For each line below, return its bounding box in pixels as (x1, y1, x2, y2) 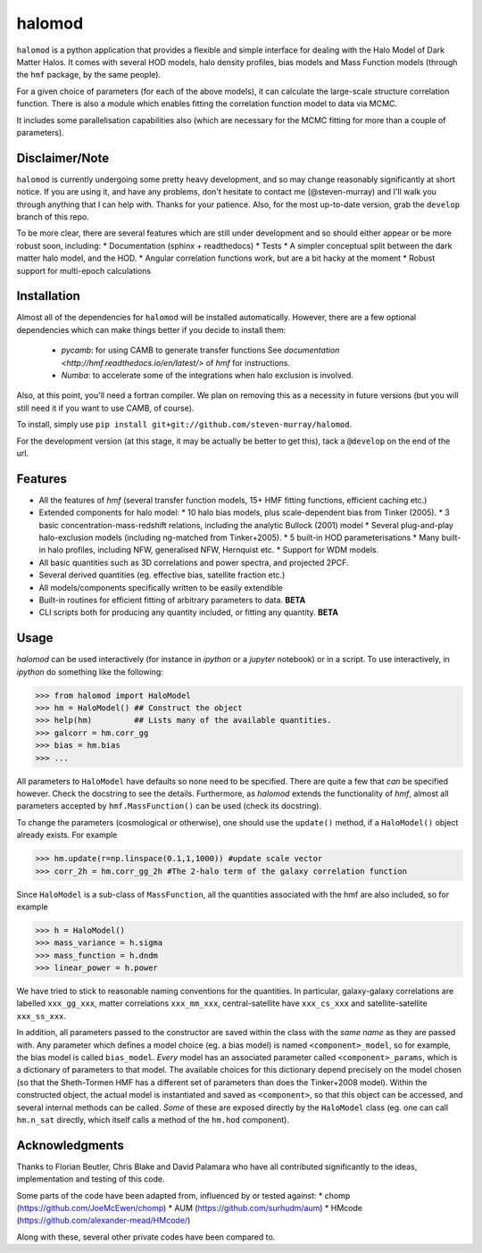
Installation (16, 288, 80, 303)
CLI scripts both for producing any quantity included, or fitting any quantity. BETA (38, 607, 339, 618)
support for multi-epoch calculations (16, 265, 152, 276)
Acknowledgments (16, 1138, 125, 1153)
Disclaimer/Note (16, 150, 110, 165)
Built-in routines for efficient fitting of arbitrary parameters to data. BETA (38, 594, 306, 605)
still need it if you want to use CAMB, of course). (16, 402, 195, 413)
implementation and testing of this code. (16, 1174, 165, 1184)
